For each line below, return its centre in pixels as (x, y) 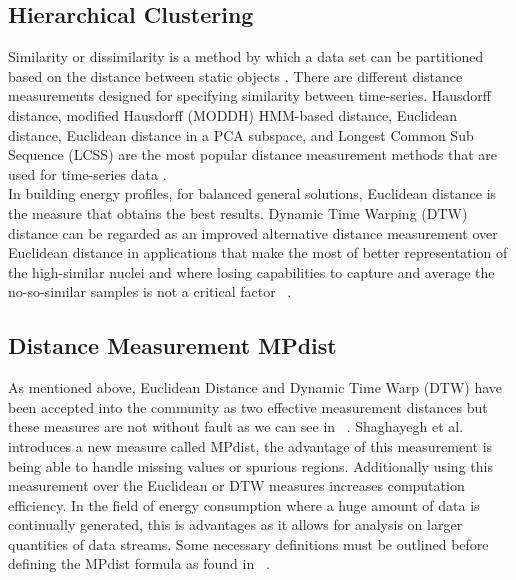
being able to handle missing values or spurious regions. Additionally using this (250, 465)
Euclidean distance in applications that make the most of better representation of (258, 252)
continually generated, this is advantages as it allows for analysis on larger (235, 524)
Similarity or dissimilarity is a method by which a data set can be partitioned (246, 56)
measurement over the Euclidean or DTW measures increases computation (236, 485)
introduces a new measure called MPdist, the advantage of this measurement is (250, 445)
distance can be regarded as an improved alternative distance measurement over (253, 232)
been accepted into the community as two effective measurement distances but (248, 406)
